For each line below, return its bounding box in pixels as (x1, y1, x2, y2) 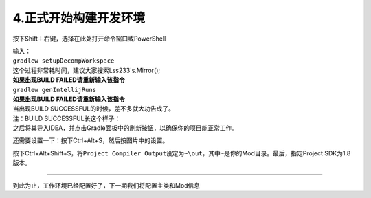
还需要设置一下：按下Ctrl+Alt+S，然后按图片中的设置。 (12, 136, 169, 144)
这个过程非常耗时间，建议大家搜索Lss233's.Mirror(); (12, 66, 161, 74)
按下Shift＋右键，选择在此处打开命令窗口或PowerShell (12, 34, 166, 43)
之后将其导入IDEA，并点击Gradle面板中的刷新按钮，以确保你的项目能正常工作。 (12, 124, 238, 132)
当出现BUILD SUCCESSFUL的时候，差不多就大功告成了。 (12, 104, 175, 113)
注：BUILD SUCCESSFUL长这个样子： (12, 114, 121, 122)
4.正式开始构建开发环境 (12, 10, 146, 25)
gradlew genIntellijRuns (12, 86, 96, 93)
